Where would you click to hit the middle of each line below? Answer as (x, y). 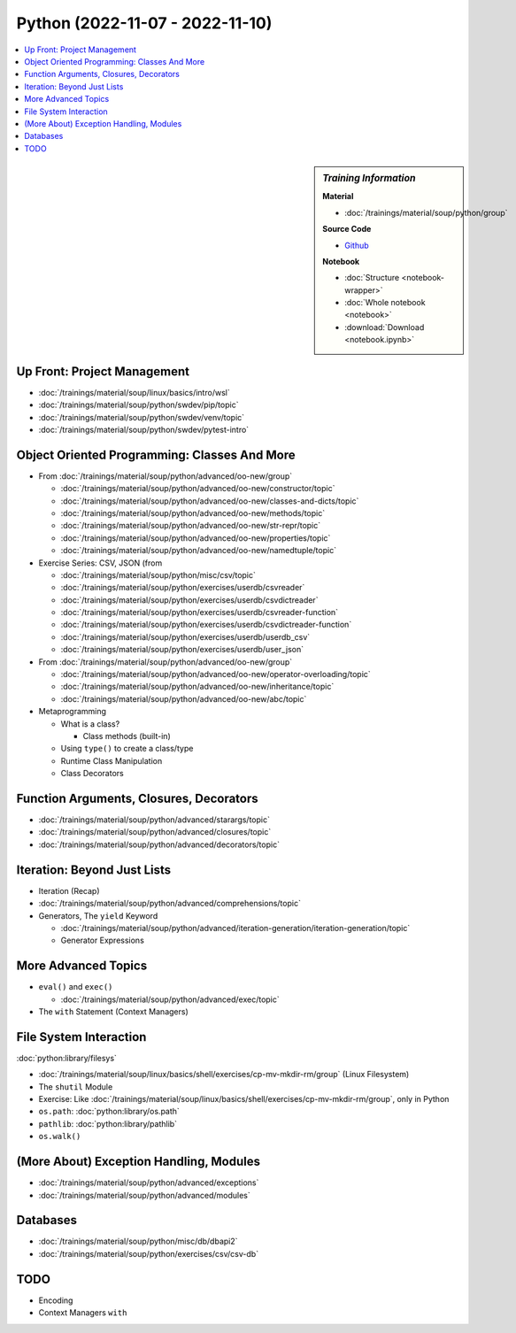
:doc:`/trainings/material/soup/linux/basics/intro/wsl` (134, 392)
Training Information (369, 179)
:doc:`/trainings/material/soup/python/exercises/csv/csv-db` (149, 1253)
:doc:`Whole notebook (385, 303)
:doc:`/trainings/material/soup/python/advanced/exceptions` (149, 1183)
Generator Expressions (103, 940)
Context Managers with (83, 1313)
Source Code (347, 229)
